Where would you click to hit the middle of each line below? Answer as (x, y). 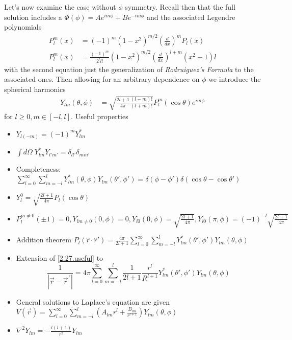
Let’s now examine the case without (60, 7)
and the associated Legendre (191, 17)
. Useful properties (100, 116)
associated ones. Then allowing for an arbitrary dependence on (102, 79)
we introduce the (235, 79)
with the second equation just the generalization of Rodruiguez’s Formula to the (129, 69)
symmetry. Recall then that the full (180, 7)
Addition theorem (44, 240)
